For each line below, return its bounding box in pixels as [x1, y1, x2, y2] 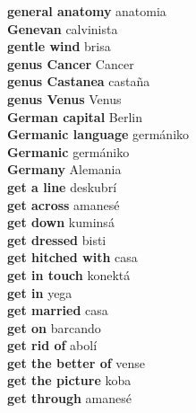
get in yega [7, 283, 72, 302]
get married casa [7, 301, 108, 320]
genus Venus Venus [7, 89, 122, 108]
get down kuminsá [7, 213, 115, 232]
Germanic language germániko [7, 125, 190, 144]
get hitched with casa [7, 248, 138, 267]
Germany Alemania [7, 160, 122, 179]
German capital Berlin [7, 107, 143, 126]
